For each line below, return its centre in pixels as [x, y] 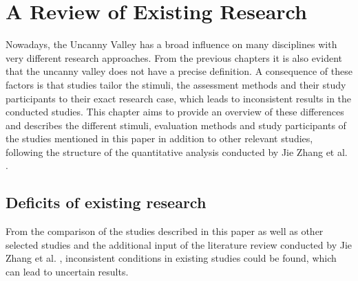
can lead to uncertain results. [67, 272]
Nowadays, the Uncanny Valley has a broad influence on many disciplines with [171, 44]
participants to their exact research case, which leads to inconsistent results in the [179, 98]
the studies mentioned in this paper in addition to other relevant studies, [159, 138]
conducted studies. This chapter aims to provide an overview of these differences [175, 112]
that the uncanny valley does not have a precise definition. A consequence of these [179, 71]
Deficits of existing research [106, 202]
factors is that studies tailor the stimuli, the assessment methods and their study [176, 84]
